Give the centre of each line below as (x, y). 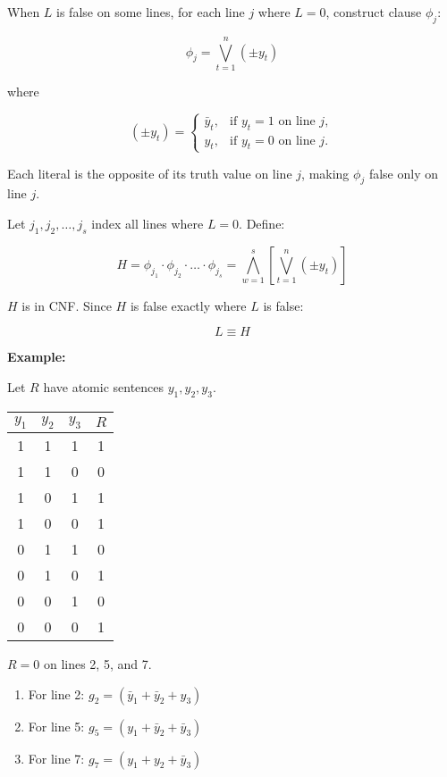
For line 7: (56, 758)
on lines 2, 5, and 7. (97, 664)
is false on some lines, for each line (151, 12)
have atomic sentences (104, 387)
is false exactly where (188, 305)
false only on (403, 173)
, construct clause (374, 12)
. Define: (262, 224)
